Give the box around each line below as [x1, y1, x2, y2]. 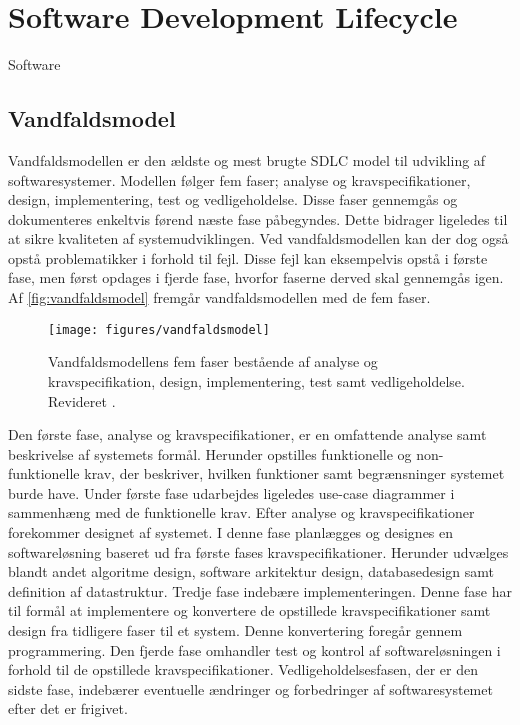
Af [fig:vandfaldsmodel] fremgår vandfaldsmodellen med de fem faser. [8, 287, 431, 308]
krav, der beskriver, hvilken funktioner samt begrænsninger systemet [84, 463, 505, 484]
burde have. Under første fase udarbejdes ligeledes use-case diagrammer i [8, 482, 455, 503]
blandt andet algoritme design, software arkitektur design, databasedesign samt [8, 561, 494, 582]
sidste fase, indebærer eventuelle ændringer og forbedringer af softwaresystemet [8, 678, 493, 699]
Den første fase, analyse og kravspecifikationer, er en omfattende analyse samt [8, 424, 487, 445]
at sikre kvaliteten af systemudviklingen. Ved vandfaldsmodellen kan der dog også [8, 228, 509, 249]
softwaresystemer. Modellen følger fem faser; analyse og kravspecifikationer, [8, 169, 471, 190]
